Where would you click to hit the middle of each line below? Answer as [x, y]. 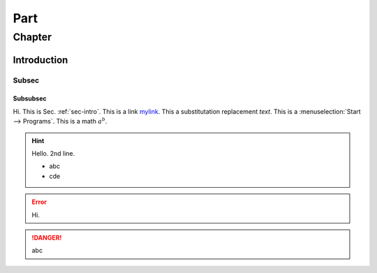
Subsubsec [30, 98]
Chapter [32, 37]
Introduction [40, 60]
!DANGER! [47, 237]
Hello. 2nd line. [53, 153]
